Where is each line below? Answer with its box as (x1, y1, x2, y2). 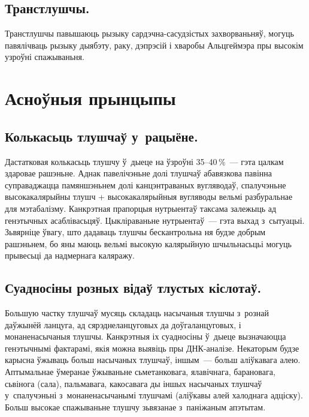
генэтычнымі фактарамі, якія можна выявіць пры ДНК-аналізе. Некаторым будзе (5, 341, 299, 354)
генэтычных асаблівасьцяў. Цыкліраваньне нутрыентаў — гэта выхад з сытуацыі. (5, 214, 305, 226)
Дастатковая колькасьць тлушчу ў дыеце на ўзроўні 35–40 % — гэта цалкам (5, 155, 284, 167)
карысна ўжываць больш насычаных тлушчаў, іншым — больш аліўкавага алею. (5, 353, 301, 366)
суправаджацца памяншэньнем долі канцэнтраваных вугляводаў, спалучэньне (5, 178, 286, 191)
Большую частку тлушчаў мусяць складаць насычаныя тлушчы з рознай (5, 307, 269, 319)
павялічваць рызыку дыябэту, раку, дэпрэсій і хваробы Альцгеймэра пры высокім (5, 38, 304, 51)
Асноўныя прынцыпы (5, 86, 176, 110)
